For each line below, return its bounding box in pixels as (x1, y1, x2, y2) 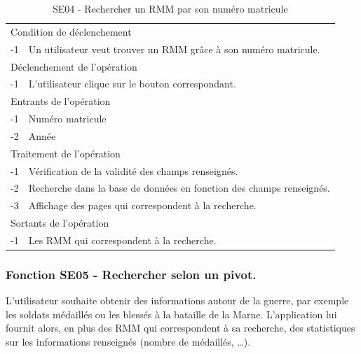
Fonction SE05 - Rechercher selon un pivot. (6, 265, 257, 283)
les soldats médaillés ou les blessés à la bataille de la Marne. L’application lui (6, 306, 337, 321)
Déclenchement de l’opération (11, 59, 137, 73)
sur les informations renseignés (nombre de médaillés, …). (6, 334, 251, 349)
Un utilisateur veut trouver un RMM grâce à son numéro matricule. (28, 41, 320, 56)
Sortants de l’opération (11, 215, 109, 230)
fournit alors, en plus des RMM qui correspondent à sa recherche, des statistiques (6, 320, 355, 335)
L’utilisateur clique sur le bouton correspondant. (28, 76, 236, 91)
